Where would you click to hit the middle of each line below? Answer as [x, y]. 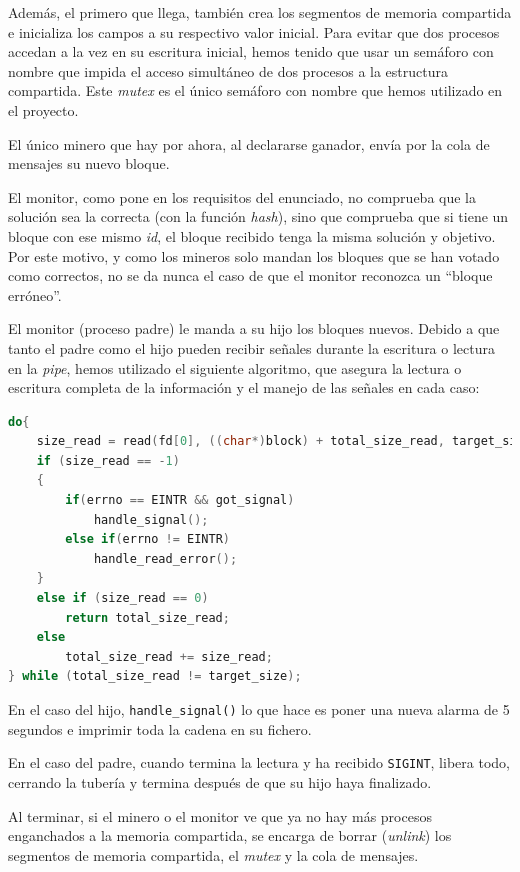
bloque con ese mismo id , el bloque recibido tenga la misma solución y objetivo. [252, 235]
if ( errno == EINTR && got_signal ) [180, 500]
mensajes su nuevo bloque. [89, 163]
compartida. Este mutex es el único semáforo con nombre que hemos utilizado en [255, 90]
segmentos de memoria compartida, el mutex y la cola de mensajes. [213, 854]
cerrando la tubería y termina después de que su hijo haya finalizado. [220, 781]
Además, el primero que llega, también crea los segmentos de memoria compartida [260, 12]
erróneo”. [35, 294]
